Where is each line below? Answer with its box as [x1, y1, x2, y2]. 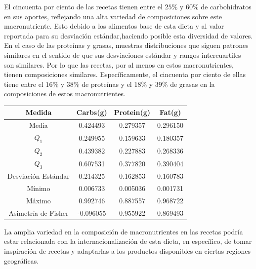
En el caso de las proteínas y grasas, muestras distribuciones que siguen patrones [4, 40, 249, 50]
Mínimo [27, 183, 50, 193]
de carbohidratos [201, 1, 252, 11]
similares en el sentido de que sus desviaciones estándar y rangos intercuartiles [4, 49, 241, 60]
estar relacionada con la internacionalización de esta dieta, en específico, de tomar [4, 236, 252, 246]
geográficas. [4, 255, 39, 266]
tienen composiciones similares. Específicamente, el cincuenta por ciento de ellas [4, 69, 246, 79]
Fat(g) [159, 107, 181, 117]
